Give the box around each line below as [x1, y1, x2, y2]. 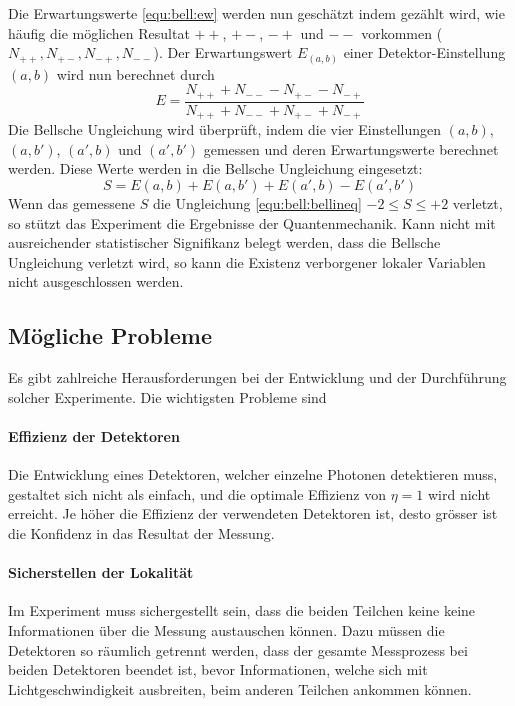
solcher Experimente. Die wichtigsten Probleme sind [8, 386, 327, 407]
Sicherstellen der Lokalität [8, 562, 194, 583]
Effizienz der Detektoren [8, 425, 180, 446]
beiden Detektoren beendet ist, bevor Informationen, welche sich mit [8, 659, 428, 680]
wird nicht [427, 483, 491, 504]
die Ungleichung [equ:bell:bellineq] [152, 193, 362, 214]
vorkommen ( [361, 22, 443, 43]
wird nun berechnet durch [56, 63, 215, 84]
